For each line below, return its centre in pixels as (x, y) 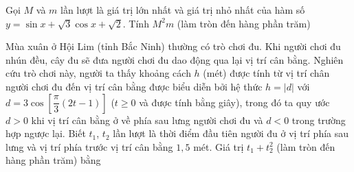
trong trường (319, 120)
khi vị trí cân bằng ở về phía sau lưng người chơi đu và (147, 120)
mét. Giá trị (219, 146)
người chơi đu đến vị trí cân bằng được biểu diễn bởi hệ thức (134, 86)
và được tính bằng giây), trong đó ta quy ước (234, 102)
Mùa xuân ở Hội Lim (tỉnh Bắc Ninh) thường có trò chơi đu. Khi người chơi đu (173, 46)
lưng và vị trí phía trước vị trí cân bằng (89, 146)
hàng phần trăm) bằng (53, 160)
